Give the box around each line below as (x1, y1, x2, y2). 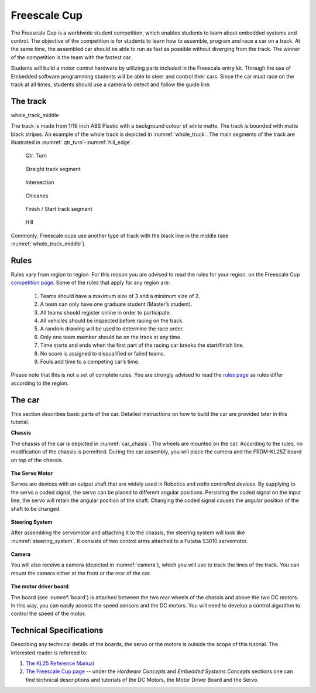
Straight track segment (25, 165, 81, 172)
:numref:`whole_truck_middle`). (11, 240, 86, 247)
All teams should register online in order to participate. (40, 309, 171, 316)
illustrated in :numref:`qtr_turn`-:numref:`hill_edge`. (11, 138, 133, 146)
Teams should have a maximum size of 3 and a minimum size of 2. (40, 292, 200, 299)
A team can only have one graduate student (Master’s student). (40, 301, 193, 308)
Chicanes (25, 192, 49, 199)
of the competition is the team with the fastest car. (11, 53, 132, 61)
